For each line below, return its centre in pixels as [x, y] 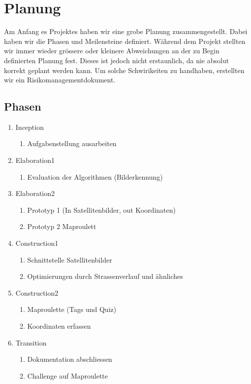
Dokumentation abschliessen [70, 359]
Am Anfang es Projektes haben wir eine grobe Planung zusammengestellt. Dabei [126, 31]
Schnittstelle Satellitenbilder [70, 259]
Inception [30, 127]
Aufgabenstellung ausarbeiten [72, 143]
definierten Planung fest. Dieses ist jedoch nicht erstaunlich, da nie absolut [117, 60]
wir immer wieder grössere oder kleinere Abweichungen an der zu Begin [112, 51]
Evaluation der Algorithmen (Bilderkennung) [95, 176]
